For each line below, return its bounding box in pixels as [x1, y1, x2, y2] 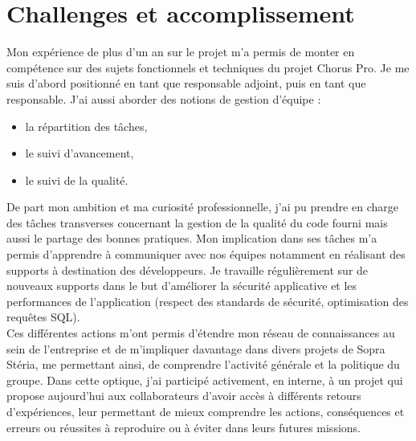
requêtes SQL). [6, 308, 80, 325]
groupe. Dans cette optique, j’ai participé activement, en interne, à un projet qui [6, 371, 403, 388]
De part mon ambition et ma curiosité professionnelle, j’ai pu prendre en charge [6, 198, 398, 215]
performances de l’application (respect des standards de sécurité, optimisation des [6, 292, 409, 309]
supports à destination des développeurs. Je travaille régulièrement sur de [6, 261, 369, 278]
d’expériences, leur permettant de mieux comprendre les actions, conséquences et [6, 403, 405, 419]
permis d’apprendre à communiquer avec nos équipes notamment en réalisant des [6, 246, 406, 263]
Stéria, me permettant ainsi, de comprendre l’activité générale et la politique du [6, 356, 400, 373]
